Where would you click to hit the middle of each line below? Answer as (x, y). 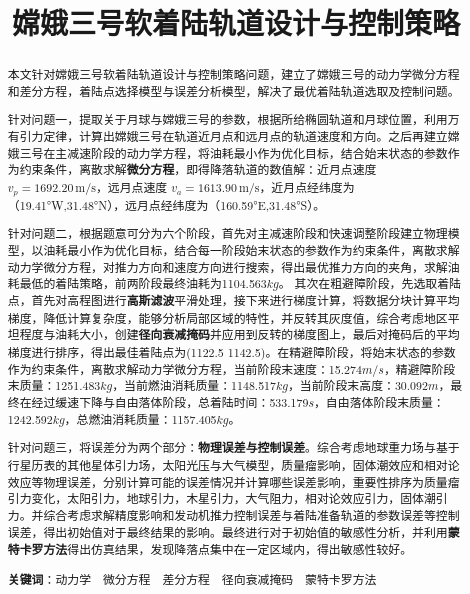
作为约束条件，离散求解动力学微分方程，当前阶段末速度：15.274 (184, 368)
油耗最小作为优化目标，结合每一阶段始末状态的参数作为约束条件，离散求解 (251, 250)
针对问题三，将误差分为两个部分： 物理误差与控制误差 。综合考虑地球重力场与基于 (233, 448)
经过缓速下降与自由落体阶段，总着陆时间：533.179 (170, 402)
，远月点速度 (131, 187)
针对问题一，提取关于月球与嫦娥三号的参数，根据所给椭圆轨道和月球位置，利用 (227, 119)
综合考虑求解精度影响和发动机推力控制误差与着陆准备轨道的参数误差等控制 (251, 514)
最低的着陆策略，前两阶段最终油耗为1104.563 (143, 283)
